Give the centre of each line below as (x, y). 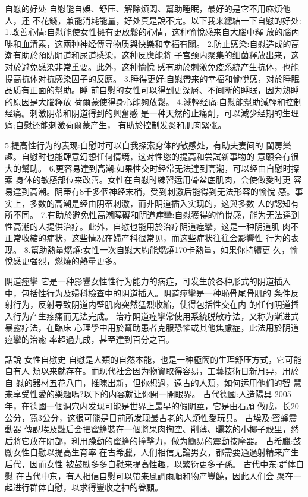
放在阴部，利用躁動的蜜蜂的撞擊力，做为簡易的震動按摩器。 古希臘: (161, 440)
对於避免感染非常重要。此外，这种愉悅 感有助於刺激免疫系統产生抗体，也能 (152, 66)
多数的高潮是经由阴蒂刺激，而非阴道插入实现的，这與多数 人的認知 (160, 203)
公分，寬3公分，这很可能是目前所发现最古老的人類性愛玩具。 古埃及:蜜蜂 (147, 417)
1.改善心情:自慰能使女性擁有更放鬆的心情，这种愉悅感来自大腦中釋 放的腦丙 (152, 32)
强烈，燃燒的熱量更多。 (75, 261)
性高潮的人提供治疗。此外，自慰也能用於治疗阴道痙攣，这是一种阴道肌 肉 (148, 226)
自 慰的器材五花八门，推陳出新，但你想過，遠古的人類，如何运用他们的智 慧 (153, 382)
